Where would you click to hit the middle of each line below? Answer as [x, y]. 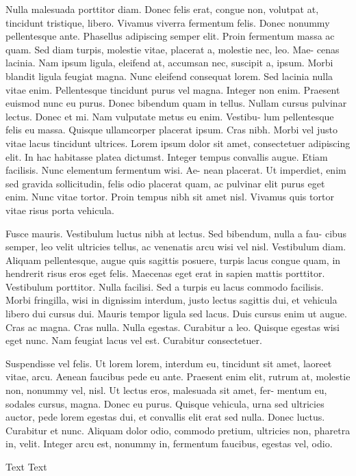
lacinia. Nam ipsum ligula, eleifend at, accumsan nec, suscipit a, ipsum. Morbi [169, 63]
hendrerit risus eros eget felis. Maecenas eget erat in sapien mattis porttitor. [165, 273]
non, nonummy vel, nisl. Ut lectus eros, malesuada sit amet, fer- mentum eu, [166, 390]
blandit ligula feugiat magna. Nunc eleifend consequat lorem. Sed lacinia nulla [169, 76]
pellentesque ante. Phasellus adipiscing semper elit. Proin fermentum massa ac [170, 36]
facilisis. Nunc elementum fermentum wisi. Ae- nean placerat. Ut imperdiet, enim [176, 170]
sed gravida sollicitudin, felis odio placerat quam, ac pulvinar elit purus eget [165, 183]
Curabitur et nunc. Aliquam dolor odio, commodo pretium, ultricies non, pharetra [178, 430]
